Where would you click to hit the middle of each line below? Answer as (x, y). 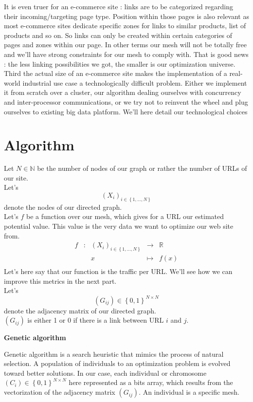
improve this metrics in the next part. (60, 281)
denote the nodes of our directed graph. (63, 207)
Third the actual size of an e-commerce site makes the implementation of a (116, 73)
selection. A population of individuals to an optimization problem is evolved (117, 363)
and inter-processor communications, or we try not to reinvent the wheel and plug (126, 101)
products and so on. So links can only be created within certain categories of (118, 35)
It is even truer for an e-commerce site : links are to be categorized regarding (119, 6)
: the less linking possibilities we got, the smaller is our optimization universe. (120, 64)
